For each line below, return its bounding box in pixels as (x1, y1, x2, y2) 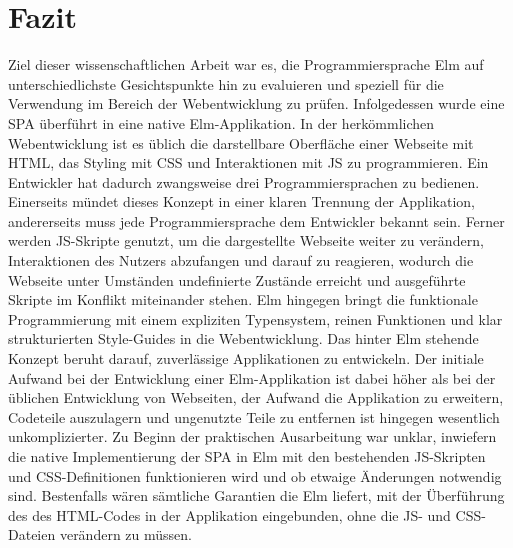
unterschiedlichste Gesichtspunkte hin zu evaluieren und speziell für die (8, 73, 444, 94)
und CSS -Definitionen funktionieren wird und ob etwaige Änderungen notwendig (8, 465, 502, 486)
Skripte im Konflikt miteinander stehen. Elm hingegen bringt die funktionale (8, 289, 478, 310)
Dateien (8, 524, 56, 545)
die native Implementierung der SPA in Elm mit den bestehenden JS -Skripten (8, 446, 486, 466)
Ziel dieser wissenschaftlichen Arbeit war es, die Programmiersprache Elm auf (8, 54, 484, 75)
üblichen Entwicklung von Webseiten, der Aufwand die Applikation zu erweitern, (8, 387, 504, 408)
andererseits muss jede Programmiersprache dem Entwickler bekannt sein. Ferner (8, 210, 505, 231)
